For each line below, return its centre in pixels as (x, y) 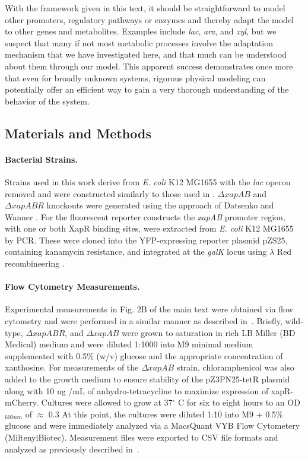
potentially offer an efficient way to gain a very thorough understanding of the (147, 89)
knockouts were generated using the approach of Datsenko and (160, 205)
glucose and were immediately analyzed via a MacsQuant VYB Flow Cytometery (153, 425)
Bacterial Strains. (41, 159)
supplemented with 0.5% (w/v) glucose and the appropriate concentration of (144, 355)
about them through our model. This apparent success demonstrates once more (149, 66)
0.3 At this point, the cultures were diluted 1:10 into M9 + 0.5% (166, 414)
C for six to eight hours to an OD (239, 402)
